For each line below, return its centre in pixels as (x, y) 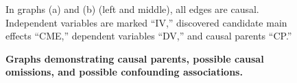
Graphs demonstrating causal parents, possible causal (135, 58)
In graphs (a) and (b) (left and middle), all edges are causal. (132, 9)
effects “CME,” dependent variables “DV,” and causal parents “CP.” (149, 36)
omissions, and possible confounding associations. (124, 72)
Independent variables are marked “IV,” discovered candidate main (146, 22)
